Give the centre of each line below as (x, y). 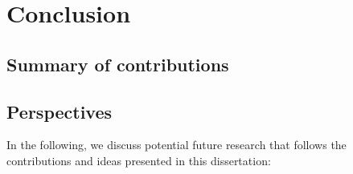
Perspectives (60, 111)
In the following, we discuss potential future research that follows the (176, 145)
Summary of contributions (118, 64)
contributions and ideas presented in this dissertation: (139, 160)
